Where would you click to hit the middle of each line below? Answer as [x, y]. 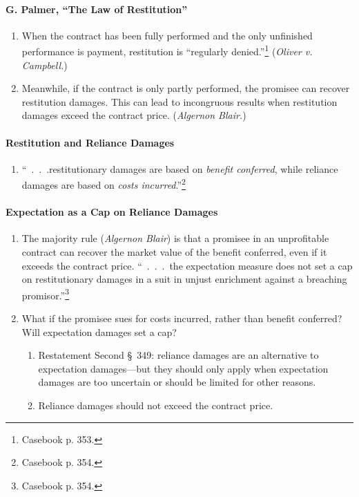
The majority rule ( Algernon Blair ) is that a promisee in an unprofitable [175, 238]
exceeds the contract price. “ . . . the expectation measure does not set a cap [187, 265]
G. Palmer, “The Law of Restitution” [97, 9]
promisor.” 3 [46, 294]
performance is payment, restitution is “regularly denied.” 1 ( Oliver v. [167, 50]
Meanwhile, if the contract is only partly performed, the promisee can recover [186, 88]
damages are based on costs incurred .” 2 [104, 184]
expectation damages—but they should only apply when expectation [183, 368]
